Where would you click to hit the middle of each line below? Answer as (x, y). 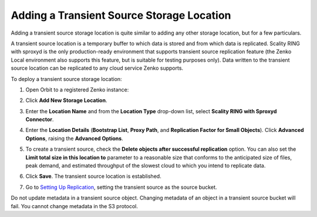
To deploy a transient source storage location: (67, 79)
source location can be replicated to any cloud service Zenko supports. (97, 68)
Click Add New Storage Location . (66, 100)
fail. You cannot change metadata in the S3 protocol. (74, 206)
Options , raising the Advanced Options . (74, 138)
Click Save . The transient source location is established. (93, 177)
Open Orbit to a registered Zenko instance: (77, 89)
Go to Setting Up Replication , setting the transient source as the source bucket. (121, 187)
